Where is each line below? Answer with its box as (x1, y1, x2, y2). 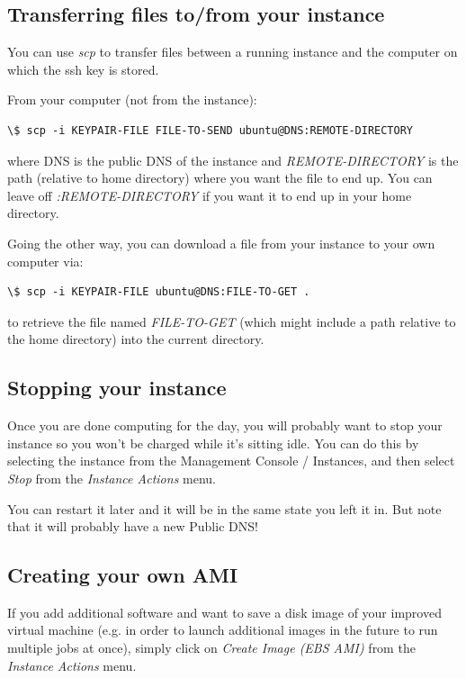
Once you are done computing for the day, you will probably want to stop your (7, 416, 443, 435)
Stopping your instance (7, 374, 227, 402)
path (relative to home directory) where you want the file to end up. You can (7, 168, 433, 187)
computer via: (7, 251, 84, 270)
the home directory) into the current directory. (7, 330, 264, 348)
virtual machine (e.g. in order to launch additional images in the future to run (7, 620, 438, 639)
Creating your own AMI (7, 561, 238, 589)
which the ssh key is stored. (7, 59, 159, 78)
